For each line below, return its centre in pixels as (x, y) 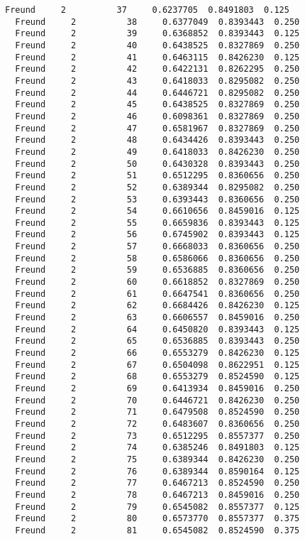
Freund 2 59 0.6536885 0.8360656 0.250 (157, 270)
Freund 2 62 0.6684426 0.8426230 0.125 (157, 306)
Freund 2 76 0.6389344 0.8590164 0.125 (157, 471)
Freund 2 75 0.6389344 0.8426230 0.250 (157, 459)
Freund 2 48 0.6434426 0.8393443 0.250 (157, 140)
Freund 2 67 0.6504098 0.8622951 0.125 (157, 365)
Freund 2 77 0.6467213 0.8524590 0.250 (157, 483)
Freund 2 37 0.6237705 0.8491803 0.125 (147, 10)
